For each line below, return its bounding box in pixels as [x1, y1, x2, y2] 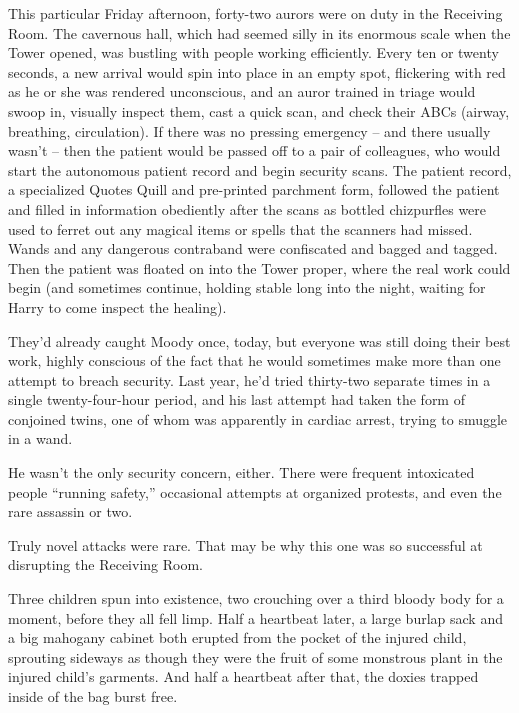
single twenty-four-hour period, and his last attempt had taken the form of [8, 389, 465, 410]
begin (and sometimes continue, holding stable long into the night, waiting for [8, 277, 486, 298]
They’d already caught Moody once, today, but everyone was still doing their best [8, 330, 511, 351]
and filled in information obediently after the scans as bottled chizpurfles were [8, 198, 487, 219]
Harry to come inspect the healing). [8, 296, 227, 317]
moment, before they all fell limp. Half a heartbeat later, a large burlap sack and [8, 607, 503, 628]
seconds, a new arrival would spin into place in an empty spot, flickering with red [8, 61, 506, 82]
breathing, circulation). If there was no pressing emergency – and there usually [8, 120, 491, 141]
